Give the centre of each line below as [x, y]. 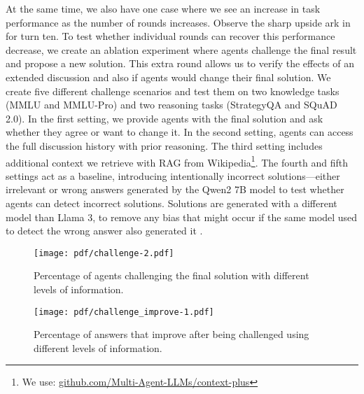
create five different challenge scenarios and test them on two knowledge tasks [173, 91]
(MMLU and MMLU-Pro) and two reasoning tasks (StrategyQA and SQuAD [171, 105]
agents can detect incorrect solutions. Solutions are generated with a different [171, 203]
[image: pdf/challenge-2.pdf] [104, 253]
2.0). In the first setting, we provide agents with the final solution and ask [164, 118]
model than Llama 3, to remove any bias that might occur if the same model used [182, 217]
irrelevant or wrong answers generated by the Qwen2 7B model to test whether [175, 189]
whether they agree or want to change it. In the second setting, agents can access [180, 132]
